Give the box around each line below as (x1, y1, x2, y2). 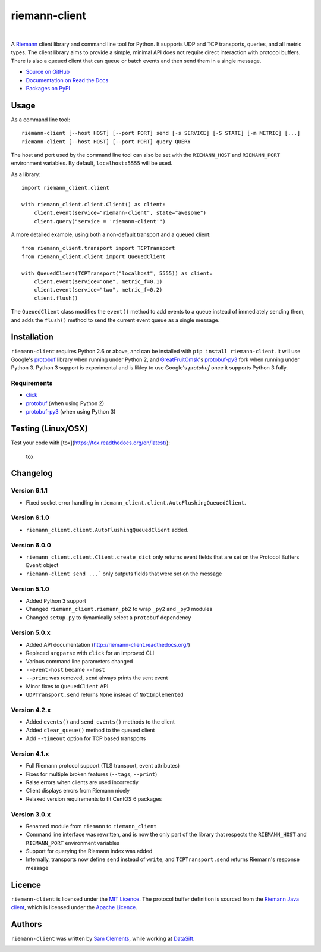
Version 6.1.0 (11, 513, 50, 522)
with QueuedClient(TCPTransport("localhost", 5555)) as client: (21, 270, 213, 277)
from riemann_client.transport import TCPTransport (21, 245, 175, 252)
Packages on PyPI (26, 84, 71, 92)
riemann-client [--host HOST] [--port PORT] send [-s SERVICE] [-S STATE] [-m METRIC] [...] (21, 130, 301, 137)
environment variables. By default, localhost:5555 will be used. (11, 159, 172, 167)
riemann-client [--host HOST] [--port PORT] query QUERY (21, 138, 191, 145)
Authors (11, 919, 42, 929)
